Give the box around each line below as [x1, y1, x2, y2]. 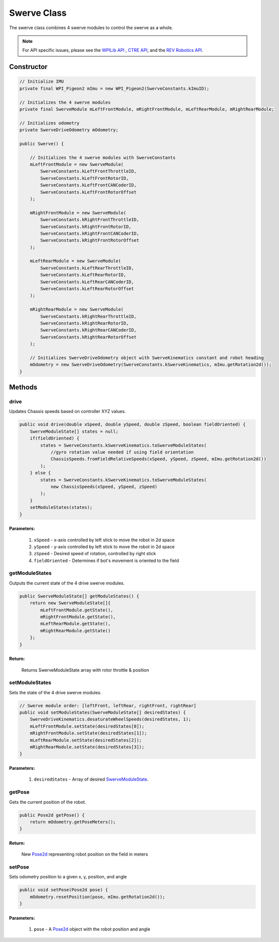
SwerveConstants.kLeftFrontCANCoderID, [40, 183, 137, 188]
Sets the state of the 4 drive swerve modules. [9, 689, 102, 695]
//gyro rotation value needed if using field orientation [50, 450, 194, 455]
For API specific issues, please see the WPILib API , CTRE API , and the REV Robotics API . [22, 47, 203, 53]
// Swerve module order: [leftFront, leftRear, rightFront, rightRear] [19, 703, 197, 708]
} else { [30, 470, 51, 476]
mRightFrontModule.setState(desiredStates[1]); [30, 730, 147, 736]
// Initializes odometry [19, 120, 80, 126]
